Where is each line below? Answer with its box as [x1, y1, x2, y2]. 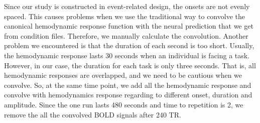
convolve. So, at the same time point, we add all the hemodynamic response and [4, 79, 251, 90]
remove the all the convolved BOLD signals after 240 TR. [4, 109, 181, 119]
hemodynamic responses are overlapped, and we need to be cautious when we [4, 70, 242, 80]
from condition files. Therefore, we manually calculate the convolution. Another [4, 30, 248, 41]
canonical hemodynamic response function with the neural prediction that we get [4, 21, 253, 31]
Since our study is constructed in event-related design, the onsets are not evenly [4, 1, 250, 11]
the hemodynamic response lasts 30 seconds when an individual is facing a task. [4, 50, 250, 60]
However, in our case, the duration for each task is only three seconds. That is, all [4, 60, 256, 70]
